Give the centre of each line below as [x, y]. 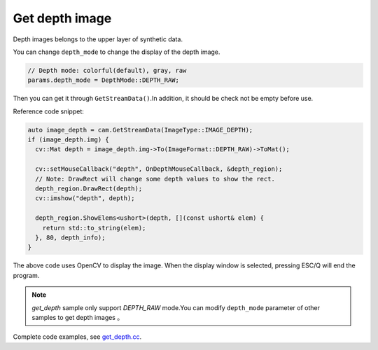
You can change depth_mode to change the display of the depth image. [117, 52]
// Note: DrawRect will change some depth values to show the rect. [155, 179]
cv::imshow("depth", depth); [85, 198]
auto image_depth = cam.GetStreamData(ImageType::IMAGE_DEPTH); [140, 130]
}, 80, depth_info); [70, 237]
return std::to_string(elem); [94, 228]
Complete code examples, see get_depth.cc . [77, 337]
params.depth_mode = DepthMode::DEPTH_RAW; [104, 80]
